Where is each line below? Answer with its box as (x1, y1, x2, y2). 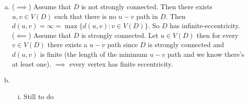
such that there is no (54, 11, 116, 21)
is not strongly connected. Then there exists (81, 1, 212, 11)
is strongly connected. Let (81, 30, 158, 40)
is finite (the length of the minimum (40, 49, 148, 59)
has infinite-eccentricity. (170, 20, 240, 31)
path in (136, 11, 158, 21)
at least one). (12, 58, 51, 69)
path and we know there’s (167, 49, 245, 59)
